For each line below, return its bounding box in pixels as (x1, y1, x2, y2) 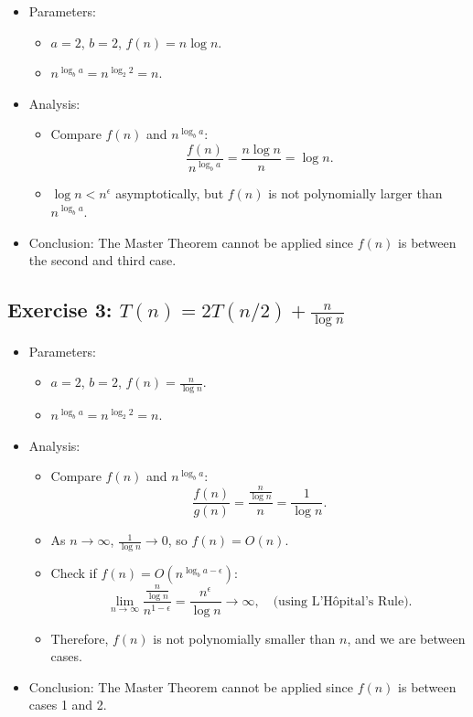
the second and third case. (28, 251, 177, 270)
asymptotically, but (115, 184, 224, 203)
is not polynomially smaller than (153, 628, 336, 647)
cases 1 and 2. (28, 695, 107, 714)
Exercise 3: (7, 295, 113, 324)
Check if (50, 563, 97, 583)
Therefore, (50, 628, 109, 647)
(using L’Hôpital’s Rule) (273, 594, 409, 608)
